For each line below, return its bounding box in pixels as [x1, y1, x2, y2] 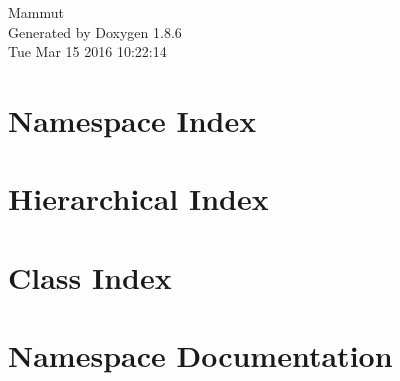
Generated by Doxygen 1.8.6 [8, 21, 182, 42]
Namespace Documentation [8, 335, 393, 376]
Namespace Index [8, 99, 257, 140]
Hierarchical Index [8, 178, 269, 219]
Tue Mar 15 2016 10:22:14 [8, 41, 167, 62]
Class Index [8, 256, 172, 297]
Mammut [8, 2, 64, 22]
